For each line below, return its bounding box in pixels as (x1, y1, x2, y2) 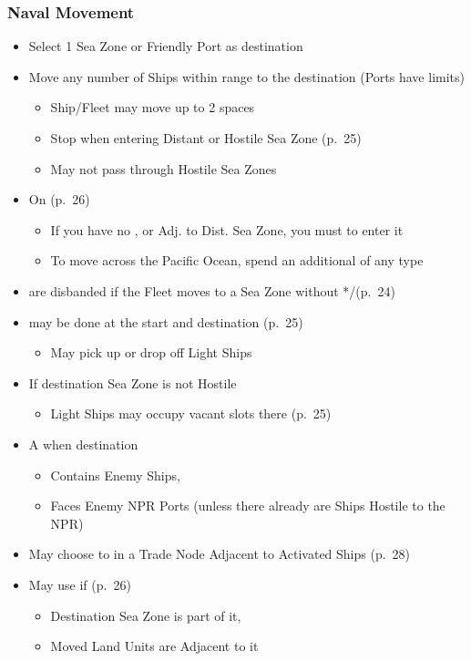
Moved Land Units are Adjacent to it (50, 636, 259, 656)
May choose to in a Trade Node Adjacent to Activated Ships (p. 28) (28, 544, 411, 563)
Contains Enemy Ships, (50, 465, 180, 484)
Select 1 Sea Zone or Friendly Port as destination (28, 36, 303, 56)
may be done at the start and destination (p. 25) (28, 312, 303, 331)
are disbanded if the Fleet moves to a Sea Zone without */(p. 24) (28, 281, 395, 300)
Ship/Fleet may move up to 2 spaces (50, 98, 255, 117)
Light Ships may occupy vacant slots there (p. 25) (50, 404, 332, 423)
